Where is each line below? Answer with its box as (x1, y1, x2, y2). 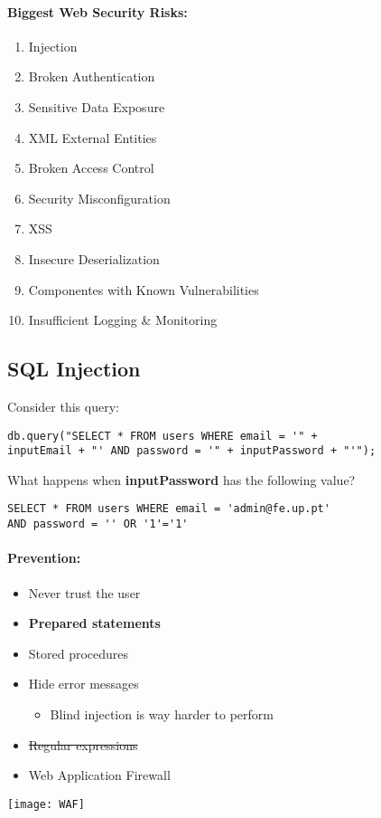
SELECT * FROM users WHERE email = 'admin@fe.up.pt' (7, 502, 330, 516)
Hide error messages (28, 674, 139, 693)
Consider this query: (7, 396, 119, 415)
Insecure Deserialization (28, 249, 160, 268)
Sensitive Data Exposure (28, 97, 165, 116)
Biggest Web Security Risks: (7, 2, 188, 21)
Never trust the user (28, 583, 141, 602)
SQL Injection (7, 355, 141, 383)
